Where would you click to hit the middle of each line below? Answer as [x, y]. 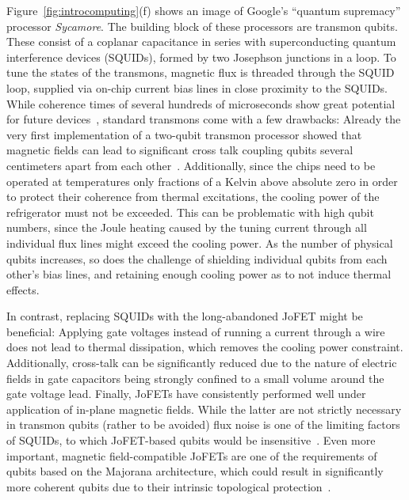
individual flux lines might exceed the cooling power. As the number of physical [200, 242]
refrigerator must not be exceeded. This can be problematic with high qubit [190, 212]
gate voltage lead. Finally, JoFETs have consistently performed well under [186, 394]
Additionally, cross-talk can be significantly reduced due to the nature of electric [202, 363]
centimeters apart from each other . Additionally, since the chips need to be [191, 165]
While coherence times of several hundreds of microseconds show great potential [201, 103]
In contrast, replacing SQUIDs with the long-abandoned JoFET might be [185, 316]
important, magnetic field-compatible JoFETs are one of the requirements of [192, 455]
